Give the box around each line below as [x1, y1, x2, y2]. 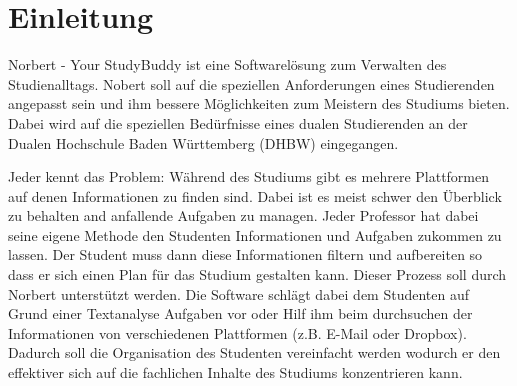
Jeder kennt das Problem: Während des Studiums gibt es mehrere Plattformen [8, 166, 490, 187]
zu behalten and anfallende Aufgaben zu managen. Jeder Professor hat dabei [8, 205, 479, 226]
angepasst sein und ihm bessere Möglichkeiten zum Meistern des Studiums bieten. [8, 93, 510, 114]
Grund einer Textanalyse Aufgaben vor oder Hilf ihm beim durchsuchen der [8, 303, 473, 324]
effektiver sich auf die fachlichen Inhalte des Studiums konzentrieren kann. [8, 362, 463, 383]
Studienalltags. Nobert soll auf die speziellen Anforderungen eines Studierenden [8, 73, 495, 94]
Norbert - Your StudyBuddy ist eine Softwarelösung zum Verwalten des [8, 54, 447, 75]
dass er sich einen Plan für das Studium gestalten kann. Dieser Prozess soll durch [8, 264, 507, 285]
